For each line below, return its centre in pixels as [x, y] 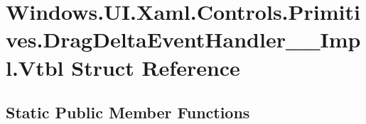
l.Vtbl [35, 67]
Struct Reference [156, 67]
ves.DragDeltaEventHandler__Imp [183, 39]
